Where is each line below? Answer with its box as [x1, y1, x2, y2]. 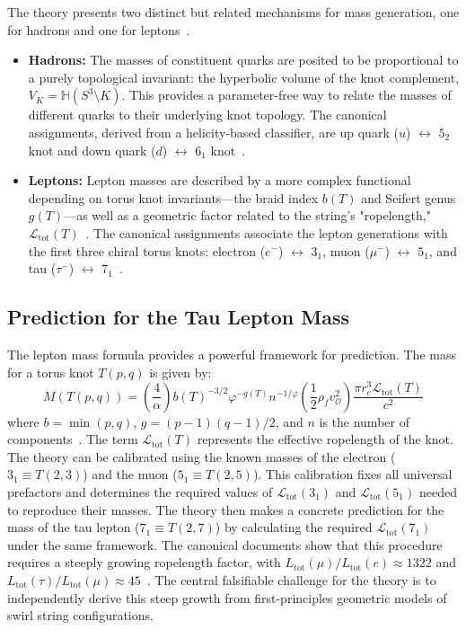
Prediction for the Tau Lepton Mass [7, 303, 350, 331]
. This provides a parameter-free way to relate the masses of [121, 85, 452, 104]
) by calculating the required [215, 518, 373, 537]
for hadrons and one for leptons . [7, 20, 190, 39]
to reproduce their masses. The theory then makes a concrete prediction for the [7, 500, 444, 519]
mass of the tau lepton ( [7, 518, 140, 537]
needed [418, 483, 457, 501]
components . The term [7, 430, 138, 448]
